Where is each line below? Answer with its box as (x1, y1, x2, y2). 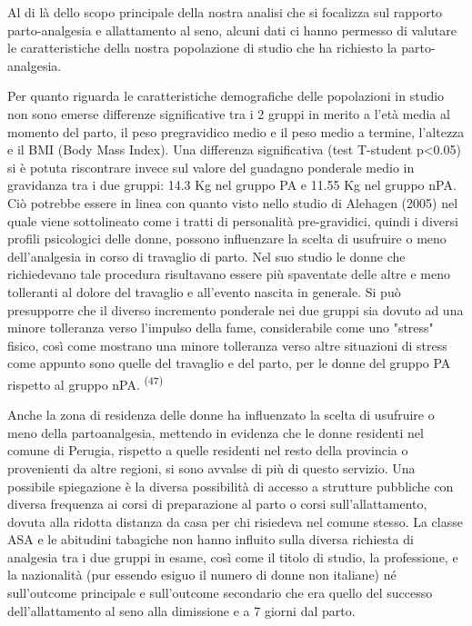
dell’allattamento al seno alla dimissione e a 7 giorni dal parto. (7, 601, 356, 620)
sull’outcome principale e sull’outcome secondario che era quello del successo (7, 583, 433, 602)
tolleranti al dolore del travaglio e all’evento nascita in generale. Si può (7, 282, 401, 301)
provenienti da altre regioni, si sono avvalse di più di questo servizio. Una (7, 458, 416, 477)
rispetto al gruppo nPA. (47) (7, 372, 164, 393)
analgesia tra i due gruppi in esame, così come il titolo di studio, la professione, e (7, 547, 458, 566)
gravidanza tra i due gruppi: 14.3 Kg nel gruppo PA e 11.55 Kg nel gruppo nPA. (7, 175, 457, 194)
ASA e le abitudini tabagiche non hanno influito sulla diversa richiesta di (7, 530, 414, 549)
